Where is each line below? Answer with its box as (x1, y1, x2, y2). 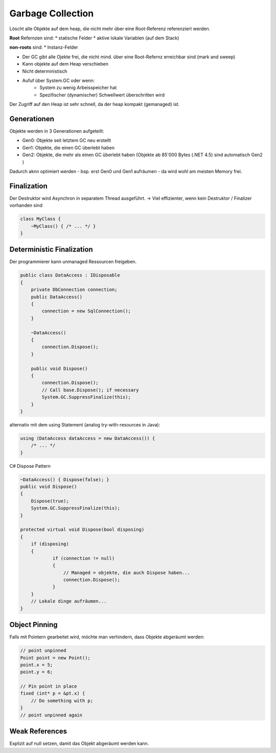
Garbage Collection (9, 8, 94, 19)
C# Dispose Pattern (9, 463, 51, 469)
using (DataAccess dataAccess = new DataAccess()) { (20, 435, 155, 441)
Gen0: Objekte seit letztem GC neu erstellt (22, 137, 111, 143)
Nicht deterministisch (22, 68, 67, 74)
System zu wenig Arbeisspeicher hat (39, 84, 117, 91)
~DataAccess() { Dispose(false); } (20, 477, 109, 482)
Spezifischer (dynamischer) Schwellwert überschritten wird (39, 92, 165, 98)
